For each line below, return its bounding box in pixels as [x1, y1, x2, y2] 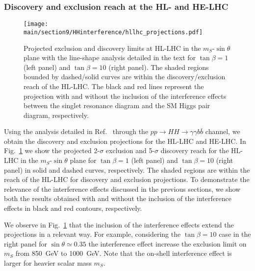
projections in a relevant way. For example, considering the [4, 229, 181, 239]
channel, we [205, 126, 240, 136]
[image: [24, 21, 49, 28]
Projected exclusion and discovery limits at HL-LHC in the [24, 43, 201, 53]
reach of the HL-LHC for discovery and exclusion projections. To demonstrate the [4, 174, 250, 184]
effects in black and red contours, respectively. [4, 203, 142, 213]
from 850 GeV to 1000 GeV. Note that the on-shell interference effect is [15, 248, 232, 258]
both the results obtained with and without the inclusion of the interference [4, 193, 231, 203]
